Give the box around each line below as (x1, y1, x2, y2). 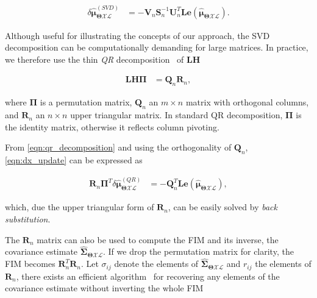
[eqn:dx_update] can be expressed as (5, 154, 143, 166)
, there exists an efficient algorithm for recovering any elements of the (16, 269, 280, 282)
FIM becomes (5, 257, 55, 270)
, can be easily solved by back (168, 200, 277, 213)
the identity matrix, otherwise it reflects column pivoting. (5, 120, 219, 133)
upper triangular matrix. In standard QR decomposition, (70, 108, 283, 121)
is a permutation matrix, (40, 96, 132, 108)
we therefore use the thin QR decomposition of (5, 52, 184, 65)
